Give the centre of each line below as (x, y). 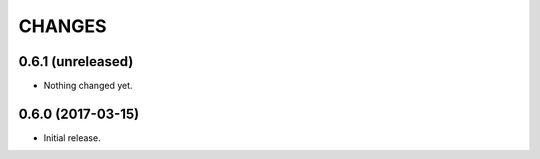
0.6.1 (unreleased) (76, 61)
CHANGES (62, 26)
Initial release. (72, 137)
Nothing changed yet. (88, 86)
